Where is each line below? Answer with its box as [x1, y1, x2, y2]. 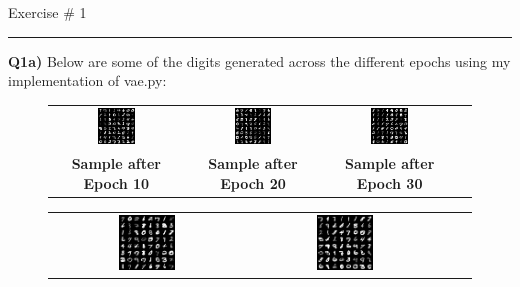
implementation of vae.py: [8, 70, 167, 91]
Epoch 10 [83, 172, 150, 193]
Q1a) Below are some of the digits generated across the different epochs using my [8, 50, 511, 71]
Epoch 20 [220, 172, 286, 193]
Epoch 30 [356, 172, 423, 193]
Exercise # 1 [8, 2, 87, 22]
